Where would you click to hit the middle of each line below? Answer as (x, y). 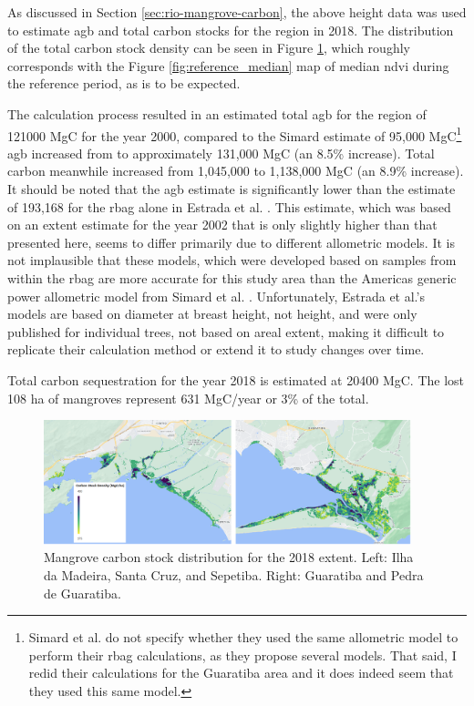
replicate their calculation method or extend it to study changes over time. (216, 349)
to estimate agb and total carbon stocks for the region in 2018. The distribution (231, 30)
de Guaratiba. (82, 593)
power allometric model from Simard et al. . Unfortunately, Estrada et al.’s (216, 296)
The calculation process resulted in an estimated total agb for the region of (217, 113)
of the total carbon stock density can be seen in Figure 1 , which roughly (209, 48)
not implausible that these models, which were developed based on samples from (232, 260)
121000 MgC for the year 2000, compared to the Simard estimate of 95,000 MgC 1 (235, 134)
